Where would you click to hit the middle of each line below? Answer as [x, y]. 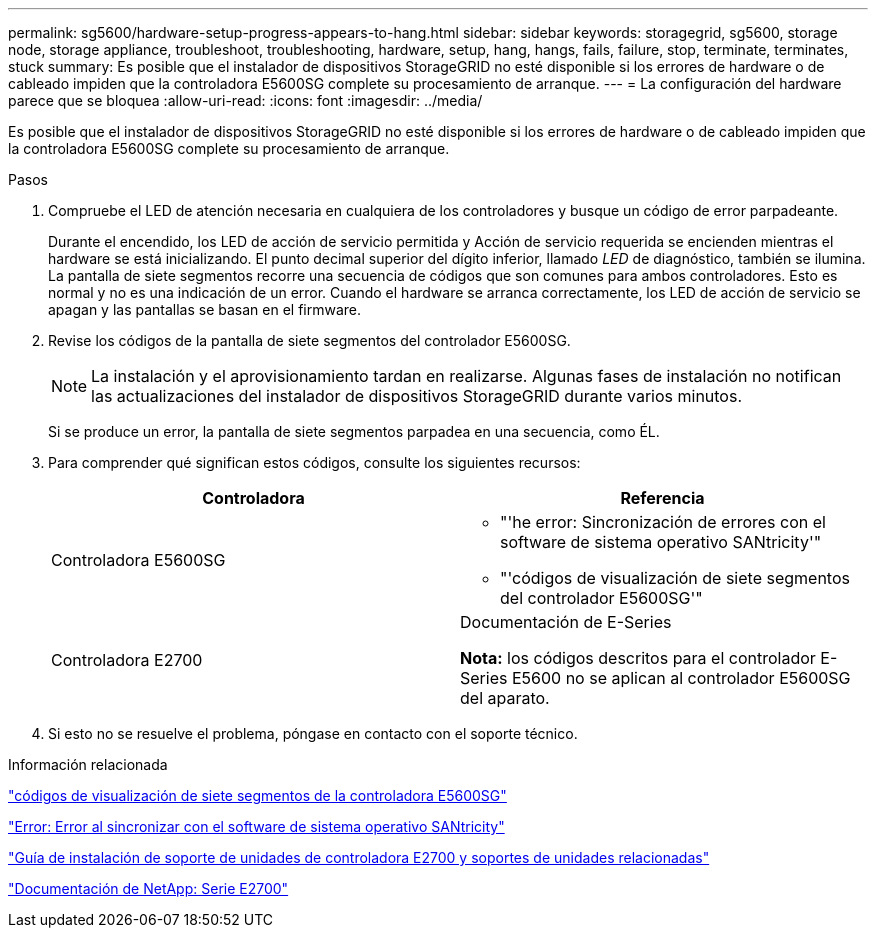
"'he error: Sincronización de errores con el [663, 522]
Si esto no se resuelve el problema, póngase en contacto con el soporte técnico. [313, 733]
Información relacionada [88, 764]
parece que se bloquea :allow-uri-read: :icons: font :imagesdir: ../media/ [245, 100]
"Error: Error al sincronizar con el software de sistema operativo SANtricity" [256, 826]
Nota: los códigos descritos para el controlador [638, 658]
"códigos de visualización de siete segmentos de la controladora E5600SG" [257, 795]
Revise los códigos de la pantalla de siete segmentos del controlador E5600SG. [309, 340]
